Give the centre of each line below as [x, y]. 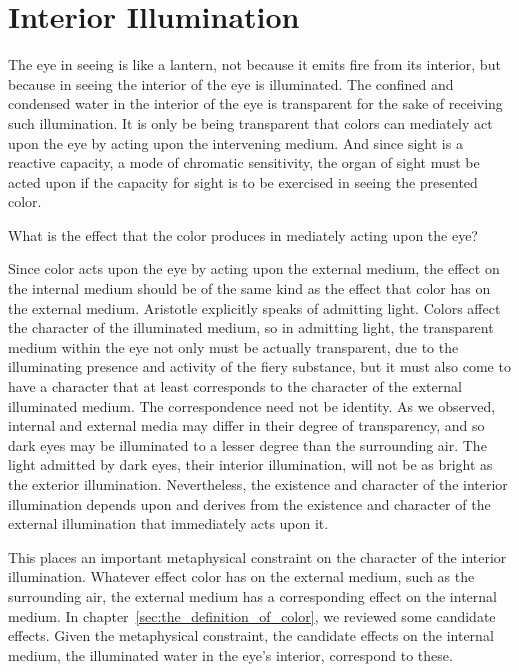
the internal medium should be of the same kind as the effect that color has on [249, 288]
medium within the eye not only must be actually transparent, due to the [233, 346]
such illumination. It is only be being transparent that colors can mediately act [250, 122]
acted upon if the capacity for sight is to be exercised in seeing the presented [243, 181]
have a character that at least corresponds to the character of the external [235, 386]
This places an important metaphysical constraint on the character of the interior [257, 556]
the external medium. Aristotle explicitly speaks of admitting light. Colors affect [254, 307]
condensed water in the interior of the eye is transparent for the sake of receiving [255, 103]
